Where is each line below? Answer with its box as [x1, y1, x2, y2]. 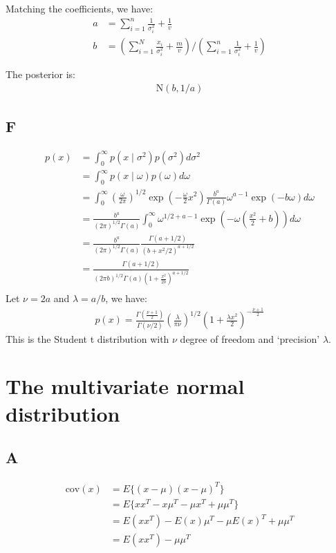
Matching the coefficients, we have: [6, 1, 153, 15]
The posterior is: [6, 67, 75, 82]
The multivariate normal [6, 372, 245, 400]
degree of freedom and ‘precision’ [180, 331, 320, 346]
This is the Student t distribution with [6, 331, 169, 346]
